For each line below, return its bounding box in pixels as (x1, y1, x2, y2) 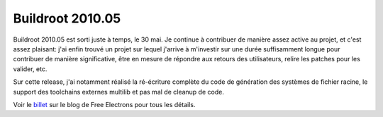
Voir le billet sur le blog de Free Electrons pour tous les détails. (13, 100, 196, 109)
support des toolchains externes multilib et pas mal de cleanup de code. (13, 87, 225, 96)
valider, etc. (13, 64, 48, 73)
